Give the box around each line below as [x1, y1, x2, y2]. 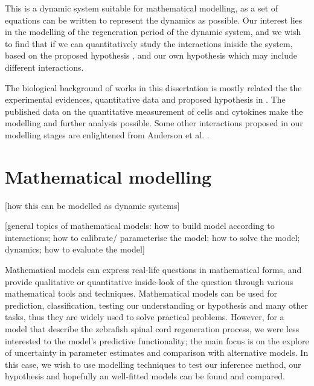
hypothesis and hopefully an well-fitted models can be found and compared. [5, 370, 285, 382]
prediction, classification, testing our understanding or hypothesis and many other [5, 298, 308, 311]
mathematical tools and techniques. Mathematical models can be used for [5, 287, 278, 300]
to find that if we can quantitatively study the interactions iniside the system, [5, 37, 293, 50]
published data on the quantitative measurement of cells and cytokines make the [5, 105, 303, 117]
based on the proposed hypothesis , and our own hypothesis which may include [5, 49, 297, 62]
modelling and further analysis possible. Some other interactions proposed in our [5, 117, 303, 129]
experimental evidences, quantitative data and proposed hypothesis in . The [5, 93, 286, 106]
